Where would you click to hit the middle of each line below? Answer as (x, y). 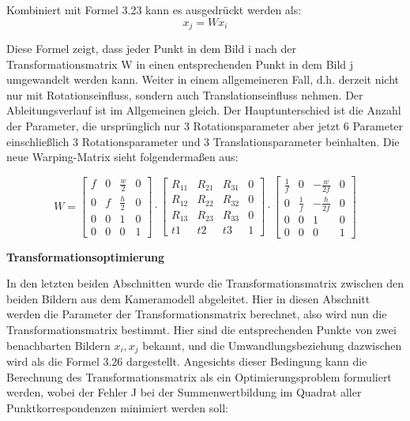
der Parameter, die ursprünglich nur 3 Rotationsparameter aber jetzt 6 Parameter (205, 126)
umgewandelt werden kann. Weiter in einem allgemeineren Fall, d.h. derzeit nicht (203, 79)
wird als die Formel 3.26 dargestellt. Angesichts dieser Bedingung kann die (187, 361)
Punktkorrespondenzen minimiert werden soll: (117, 407)
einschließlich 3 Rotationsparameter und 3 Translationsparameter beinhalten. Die (203, 141)
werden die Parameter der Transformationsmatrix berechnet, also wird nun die (197, 314)
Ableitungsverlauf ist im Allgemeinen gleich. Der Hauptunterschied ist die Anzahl (204, 110)
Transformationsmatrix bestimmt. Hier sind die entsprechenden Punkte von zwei (201, 329)
